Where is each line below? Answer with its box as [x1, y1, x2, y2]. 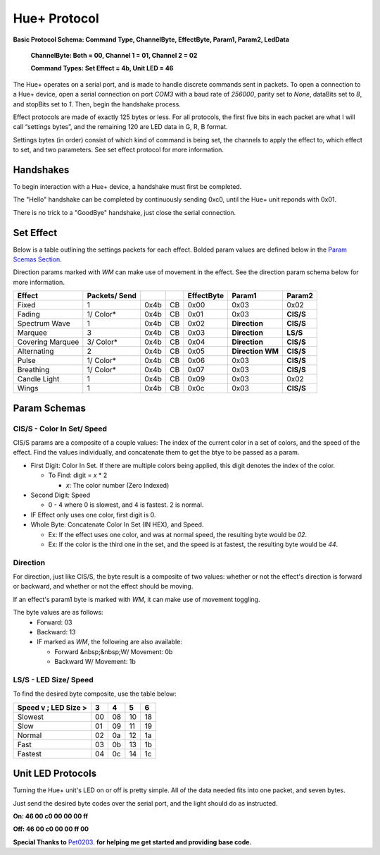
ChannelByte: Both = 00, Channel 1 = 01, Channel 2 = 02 [30, 51, 198, 59]
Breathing [17, 365, 50, 375]
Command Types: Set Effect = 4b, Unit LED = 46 [30, 64, 174, 73]
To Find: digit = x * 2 [48, 471, 108, 479]
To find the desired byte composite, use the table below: [13, 689, 177, 698]
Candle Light [17, 374, 60, 384]
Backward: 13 [37, 627, 76, 636]
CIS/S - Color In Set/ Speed [13, 424, 108, 433]
